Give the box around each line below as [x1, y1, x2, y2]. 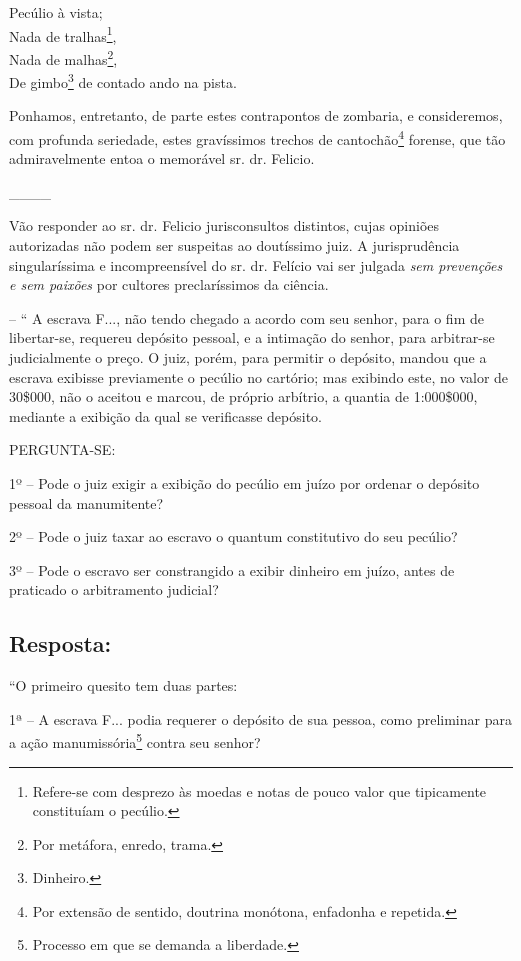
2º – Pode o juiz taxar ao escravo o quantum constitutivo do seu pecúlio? [9, 526, 458, 547]
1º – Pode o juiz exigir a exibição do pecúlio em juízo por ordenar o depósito [9, 472, 480, 493]
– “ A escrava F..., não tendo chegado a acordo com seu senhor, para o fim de [9, 307, 484, 328]
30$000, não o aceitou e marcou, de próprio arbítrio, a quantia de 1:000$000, [9, 386, 478, 407]
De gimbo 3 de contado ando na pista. [9, 69, 237, 92]
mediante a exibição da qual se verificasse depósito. [9, 405, 322, 426]
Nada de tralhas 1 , [9, 22, 117, 46]
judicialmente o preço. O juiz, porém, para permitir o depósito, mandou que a [9, 346, 487, 367]
